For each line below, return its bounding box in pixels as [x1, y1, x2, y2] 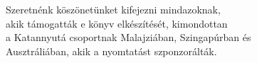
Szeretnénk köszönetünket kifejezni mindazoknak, [6, 2, 221, 16]
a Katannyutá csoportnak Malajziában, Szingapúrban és [6, 30, 251, 45]
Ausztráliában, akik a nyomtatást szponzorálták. [6, 43, 217, 58]
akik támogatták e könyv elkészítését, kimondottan [6, 16, 228, 30]
